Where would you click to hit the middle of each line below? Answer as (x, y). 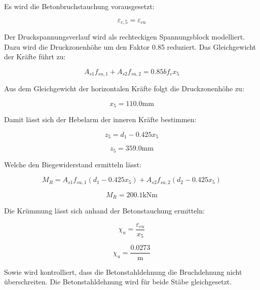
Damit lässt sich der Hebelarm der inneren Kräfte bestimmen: (100, 119)
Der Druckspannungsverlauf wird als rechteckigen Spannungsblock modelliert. (125, 37)
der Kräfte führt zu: (35, 57)
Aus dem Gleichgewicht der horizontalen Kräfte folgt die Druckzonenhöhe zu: (124, 88)
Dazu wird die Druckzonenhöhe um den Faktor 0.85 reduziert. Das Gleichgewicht (130, 46)
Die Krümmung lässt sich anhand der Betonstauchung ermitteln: (104, 211)
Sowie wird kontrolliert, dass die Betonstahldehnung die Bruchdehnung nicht (123, 271)
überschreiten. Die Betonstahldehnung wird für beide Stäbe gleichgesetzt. (118, 282)
